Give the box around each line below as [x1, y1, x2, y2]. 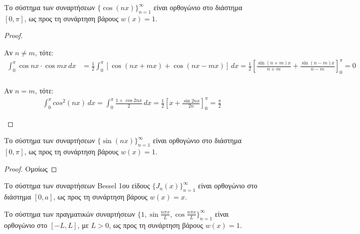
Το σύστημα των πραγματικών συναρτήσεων [4, 208, 136, 219]
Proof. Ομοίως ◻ [4, 163, 57, 174]
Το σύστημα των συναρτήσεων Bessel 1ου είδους [4, 180, 150, 191]
